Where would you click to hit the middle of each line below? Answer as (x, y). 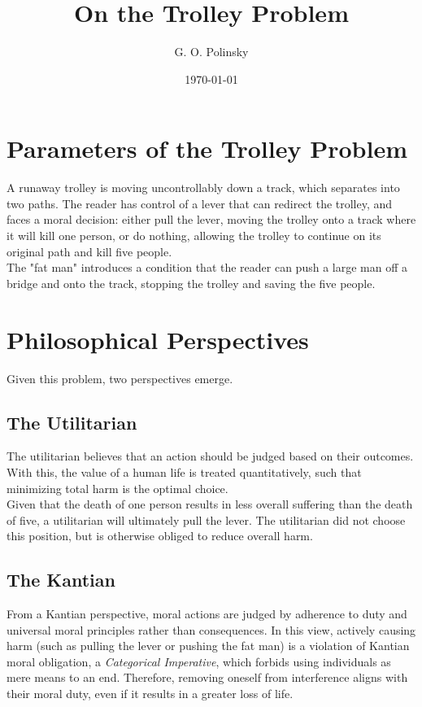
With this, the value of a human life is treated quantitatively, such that (184, 471)
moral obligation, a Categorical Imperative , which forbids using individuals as (199, 661)
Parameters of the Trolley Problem (207, 148)
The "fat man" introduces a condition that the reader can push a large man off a (207, 267)
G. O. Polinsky (211, 52)
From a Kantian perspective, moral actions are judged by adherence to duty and (207, 614)
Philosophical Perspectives (158, 339)
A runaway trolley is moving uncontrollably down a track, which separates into (203, 188)
